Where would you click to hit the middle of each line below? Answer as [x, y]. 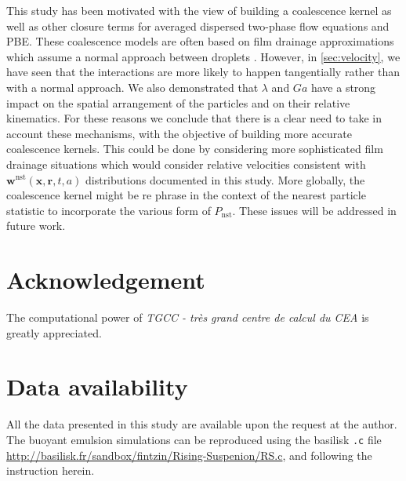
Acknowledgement [106, 280]
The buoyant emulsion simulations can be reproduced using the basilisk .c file [194, 439]
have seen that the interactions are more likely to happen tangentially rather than [203, 72]
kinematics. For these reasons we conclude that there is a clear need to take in [194, 118]
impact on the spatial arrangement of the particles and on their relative [178, 102]
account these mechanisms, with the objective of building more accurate [179, 133]
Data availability [97, 386]
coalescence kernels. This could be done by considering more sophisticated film [195, 149]
